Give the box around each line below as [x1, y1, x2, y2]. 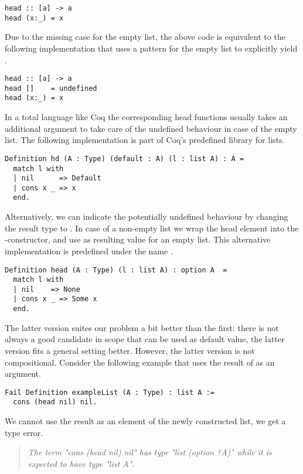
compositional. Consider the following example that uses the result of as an [5, 356, 275, 368]
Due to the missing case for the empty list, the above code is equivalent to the [5, 30, 285, 43]
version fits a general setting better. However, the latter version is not [5, 344, 255, 356]
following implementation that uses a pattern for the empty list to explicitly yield [5, 42, 298, 54]
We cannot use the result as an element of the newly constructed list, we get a [5, 415, 286, 427]
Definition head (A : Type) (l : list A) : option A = [5, 265, 227, 274]
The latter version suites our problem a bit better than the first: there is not [5, 321, 279, 333]
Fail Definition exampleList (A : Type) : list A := [5, 388, 215, 397]
